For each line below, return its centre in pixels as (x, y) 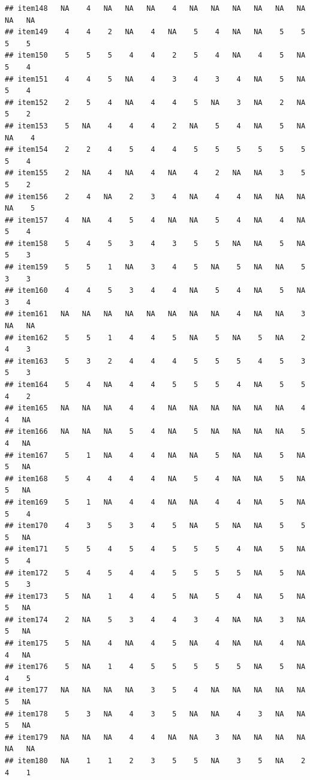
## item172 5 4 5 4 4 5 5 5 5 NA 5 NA (155, 573)
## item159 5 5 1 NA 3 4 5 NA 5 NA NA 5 (155, 267)
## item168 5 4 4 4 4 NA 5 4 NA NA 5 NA (155, 478)
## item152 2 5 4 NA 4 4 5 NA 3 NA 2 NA (155, 102)
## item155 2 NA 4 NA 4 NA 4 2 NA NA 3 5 (155, 173)
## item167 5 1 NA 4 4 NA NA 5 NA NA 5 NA (155, 455)
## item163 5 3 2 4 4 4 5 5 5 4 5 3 (155, 361)
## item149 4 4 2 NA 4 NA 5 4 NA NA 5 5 (155, 32)
